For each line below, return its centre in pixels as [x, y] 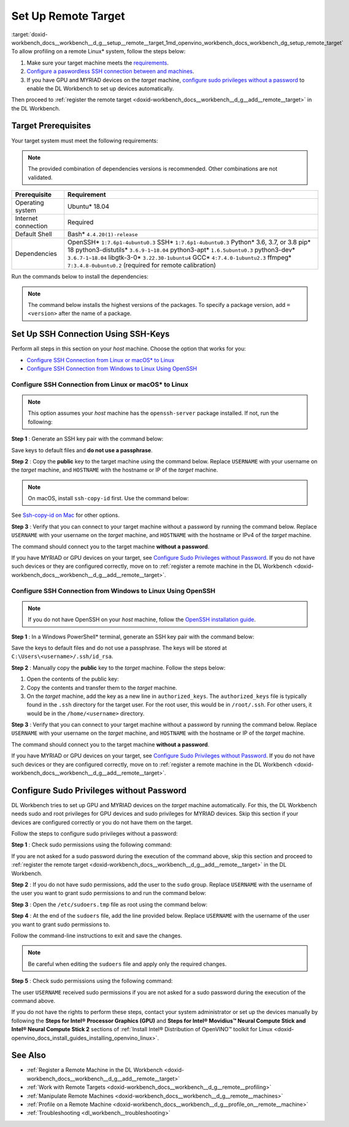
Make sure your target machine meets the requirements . [98, 63]
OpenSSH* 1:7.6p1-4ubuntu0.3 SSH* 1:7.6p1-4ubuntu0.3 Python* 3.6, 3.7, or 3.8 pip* [189, 242]
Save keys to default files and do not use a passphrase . [82, 450]
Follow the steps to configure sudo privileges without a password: [94, 834]
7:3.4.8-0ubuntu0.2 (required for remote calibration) [142, 265]
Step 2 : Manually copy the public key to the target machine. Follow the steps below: [118, 668]
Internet [26, 219]
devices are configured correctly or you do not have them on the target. [102, 822]
